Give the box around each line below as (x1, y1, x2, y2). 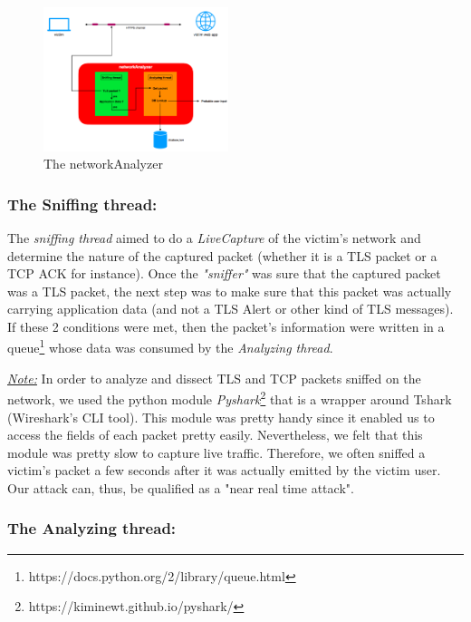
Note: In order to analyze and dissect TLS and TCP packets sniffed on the (7, 368, 421, 387)
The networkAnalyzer (43, 154, 163, 173)
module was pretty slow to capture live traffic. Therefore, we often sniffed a (7, 442, 426, 462)
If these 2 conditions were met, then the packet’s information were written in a (7, 316, 445, 335)
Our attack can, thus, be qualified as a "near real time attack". (7, 478, 354, 497)
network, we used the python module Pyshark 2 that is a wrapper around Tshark (7, 387, 452, 408)
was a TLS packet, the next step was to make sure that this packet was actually (7, 281, 452, 300)
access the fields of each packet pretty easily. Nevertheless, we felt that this (7, 425, 423, 444)
